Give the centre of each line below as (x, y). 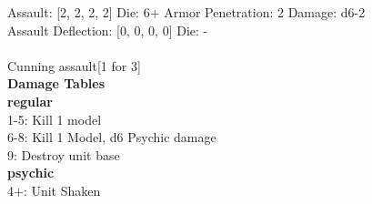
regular (30, 101)
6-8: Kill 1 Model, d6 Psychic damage (112, 137)
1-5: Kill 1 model (55, 119)
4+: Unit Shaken (54, 190)
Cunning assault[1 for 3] (74, 65)
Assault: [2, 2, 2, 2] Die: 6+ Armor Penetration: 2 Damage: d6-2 (186, 12)
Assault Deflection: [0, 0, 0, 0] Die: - (108, 30)
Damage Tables (56, 83)
